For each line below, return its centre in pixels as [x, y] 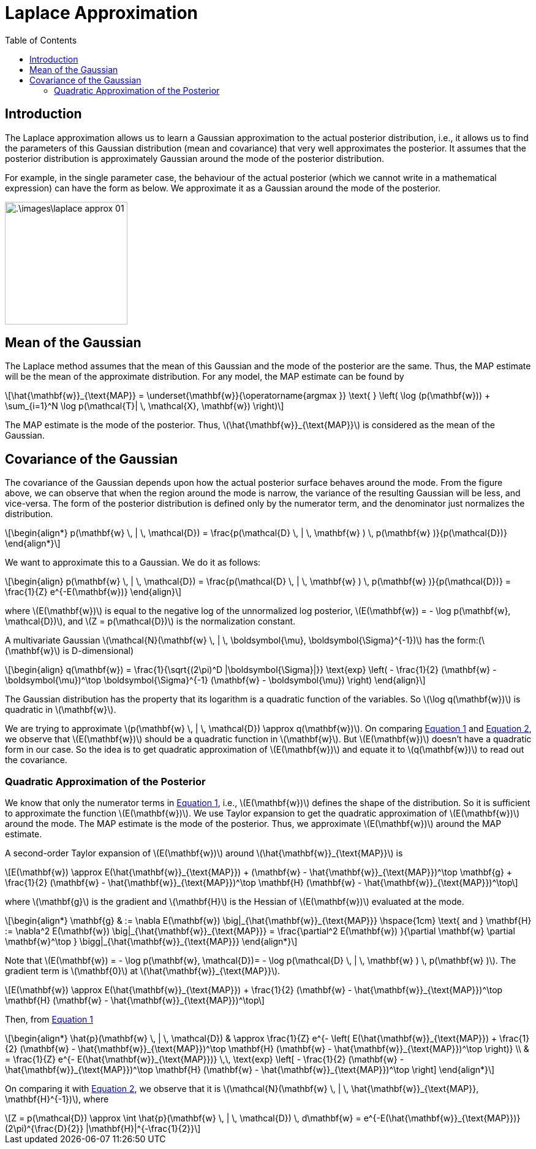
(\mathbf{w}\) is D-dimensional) [70, 651]
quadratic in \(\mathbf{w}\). [61, 710]
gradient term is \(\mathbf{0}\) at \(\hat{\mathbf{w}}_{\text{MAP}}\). [143, 971]
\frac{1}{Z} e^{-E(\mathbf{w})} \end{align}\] [93, 592]
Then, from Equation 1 [49, 1020]
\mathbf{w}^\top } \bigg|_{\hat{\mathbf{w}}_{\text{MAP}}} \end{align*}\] [151, 942]
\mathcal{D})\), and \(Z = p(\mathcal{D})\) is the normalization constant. [150, 621]
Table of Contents [41, 40]
